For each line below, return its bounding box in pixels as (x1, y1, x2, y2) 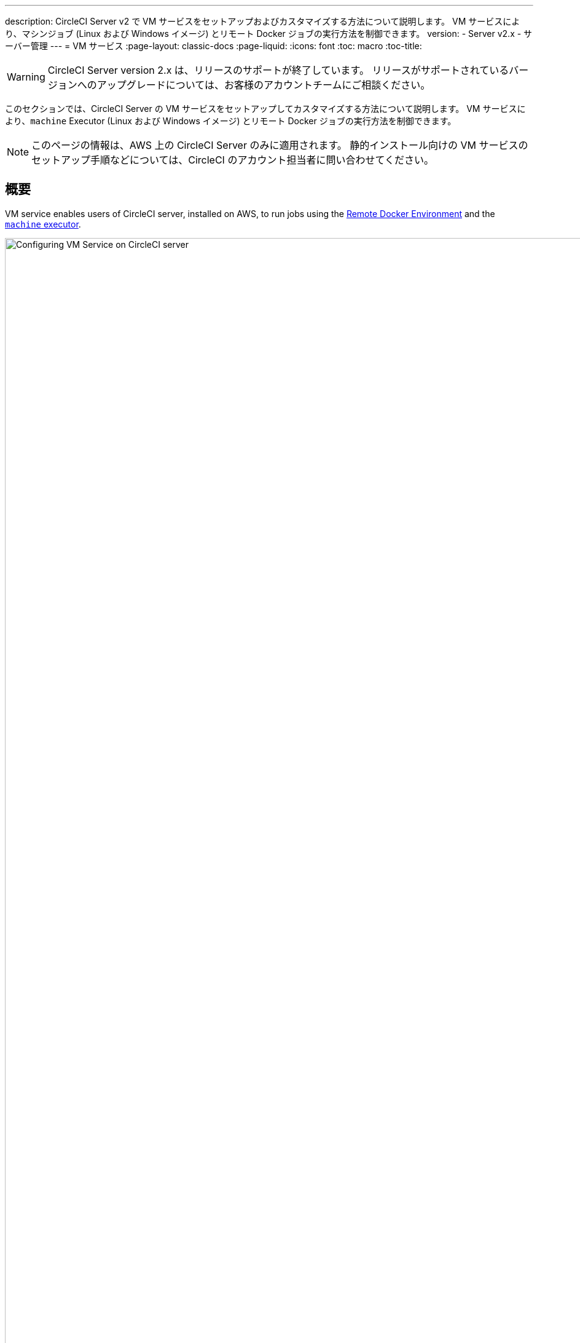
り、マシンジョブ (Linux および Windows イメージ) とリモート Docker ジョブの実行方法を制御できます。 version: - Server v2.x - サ (5, 28, 533, 39)
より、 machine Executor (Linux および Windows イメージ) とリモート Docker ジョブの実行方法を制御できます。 (5, 116, 457, 126)
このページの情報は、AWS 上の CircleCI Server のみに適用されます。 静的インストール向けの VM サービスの (31, 139, 528, 151)
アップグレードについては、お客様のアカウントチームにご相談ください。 (96, 79, 431, 91)
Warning (7, 71, 45, 83)
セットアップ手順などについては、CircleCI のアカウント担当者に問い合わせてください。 (31, 154, 434, 166)
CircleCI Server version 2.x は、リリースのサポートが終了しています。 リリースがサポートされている (47, 64, 509, 76)
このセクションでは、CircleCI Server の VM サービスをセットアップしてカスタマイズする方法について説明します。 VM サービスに (5, 103, 526, 114)
